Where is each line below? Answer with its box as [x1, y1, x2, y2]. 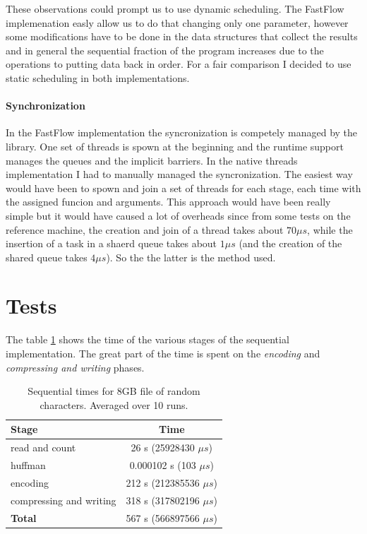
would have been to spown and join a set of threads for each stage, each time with [6, 180, 361, 195]
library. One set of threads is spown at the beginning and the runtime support [6, 138, 344, 153]
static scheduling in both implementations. [6, 70, 190, 85]
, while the [307, 222, 353, 237]
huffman [11, 458, 46, 473]
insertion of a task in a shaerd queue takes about [6, 236, 217, 251]
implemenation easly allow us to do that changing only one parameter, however [6, 15, 349, 30]
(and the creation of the [239, 236, 342, 251]
